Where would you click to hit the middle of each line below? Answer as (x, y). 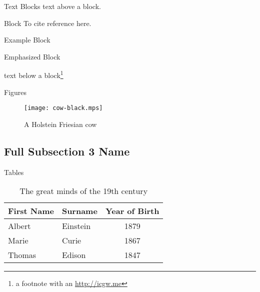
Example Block (27, 40)
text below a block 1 (34, 74)
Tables (14, 172)
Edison (74, 255)
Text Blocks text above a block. (52, 6)
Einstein (76, 226)
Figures (15, 92)
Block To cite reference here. (48, 23)
